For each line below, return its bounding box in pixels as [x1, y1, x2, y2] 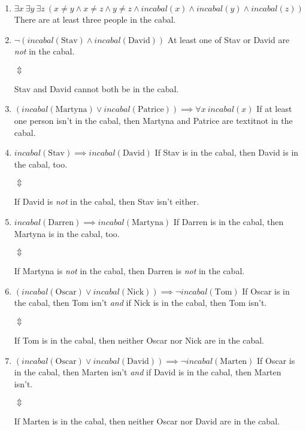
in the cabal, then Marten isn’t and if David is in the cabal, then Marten [14, 366, 281, 378]
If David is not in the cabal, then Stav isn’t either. [14, 195, 199, 208]
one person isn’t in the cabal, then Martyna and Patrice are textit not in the [14, 114, 293, 126]
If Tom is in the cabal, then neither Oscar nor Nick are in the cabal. [14, 333, 264, 346]
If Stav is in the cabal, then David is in [154, 146, 299, 159]
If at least [256, 102, 292, 115]
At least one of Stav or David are [167, 33, 290, 45]
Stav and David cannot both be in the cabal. [14, 82, 179, 95]
